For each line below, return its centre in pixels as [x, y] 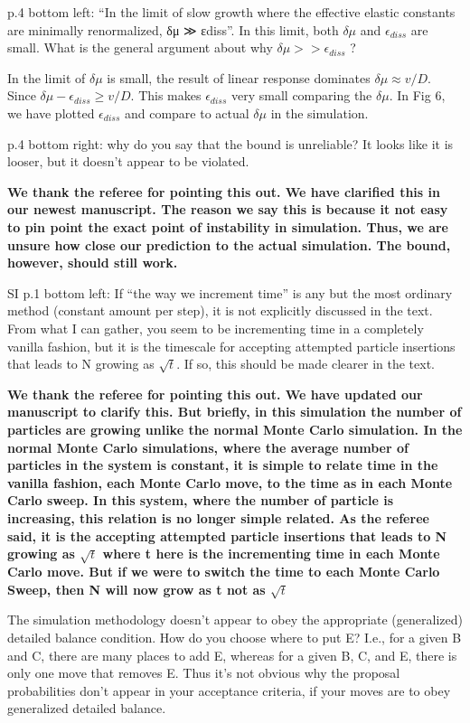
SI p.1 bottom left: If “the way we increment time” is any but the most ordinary [230, 292]
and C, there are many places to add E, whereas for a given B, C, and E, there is [232, 655]
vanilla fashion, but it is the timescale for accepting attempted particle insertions [231, 346]
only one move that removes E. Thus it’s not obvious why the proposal [204, 673]
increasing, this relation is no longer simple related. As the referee [218, 518]
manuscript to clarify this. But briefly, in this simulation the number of [235, 412]
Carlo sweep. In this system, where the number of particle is [201, 500]
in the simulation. [320, 113]
